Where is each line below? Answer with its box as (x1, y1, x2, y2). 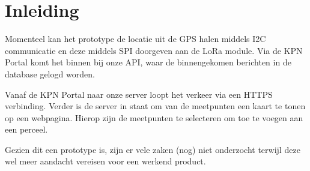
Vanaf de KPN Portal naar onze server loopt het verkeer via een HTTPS (5, 88, 273, 100)
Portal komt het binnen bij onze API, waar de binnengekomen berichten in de (5, 56, 291, 68)
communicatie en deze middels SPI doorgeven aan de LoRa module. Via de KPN (5, 44, 303, 56)
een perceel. (5, 123, 48, 136)
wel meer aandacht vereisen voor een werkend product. (5, 155, 206, 167)
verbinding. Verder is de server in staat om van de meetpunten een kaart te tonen (5, 100, 306, 112)
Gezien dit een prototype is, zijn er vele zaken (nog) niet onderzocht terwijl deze (5, 143, 300, 155)
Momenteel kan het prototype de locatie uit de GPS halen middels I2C (5, 32, 266, 45)
